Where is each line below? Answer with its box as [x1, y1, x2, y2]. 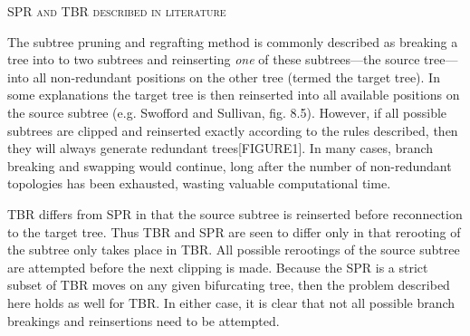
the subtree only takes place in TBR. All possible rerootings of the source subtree [7, 240, 460, 259]
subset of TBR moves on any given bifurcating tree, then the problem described [7, 275, 450, 294]
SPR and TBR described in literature [7, 2, 226, 20]
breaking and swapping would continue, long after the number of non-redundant [7, 156, 452, 175]
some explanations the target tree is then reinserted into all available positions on [7, 85, 460, 104]
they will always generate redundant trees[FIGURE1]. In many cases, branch [7, 139, 434, 158]
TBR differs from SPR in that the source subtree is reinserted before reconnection [7, 204, 463, 223]
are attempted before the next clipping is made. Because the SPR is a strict [7, 257, 428, 276]
